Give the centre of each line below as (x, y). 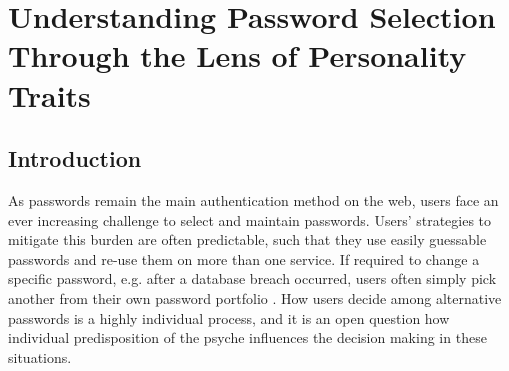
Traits (49, 94)
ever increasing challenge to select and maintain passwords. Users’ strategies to (250, 219)
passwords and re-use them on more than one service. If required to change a (244, 258)
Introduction (75, 158)
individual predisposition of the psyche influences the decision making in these (247, 337)
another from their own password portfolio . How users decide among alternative (255, 297)
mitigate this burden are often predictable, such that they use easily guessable (247, 239)
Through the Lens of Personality (237, 55)
